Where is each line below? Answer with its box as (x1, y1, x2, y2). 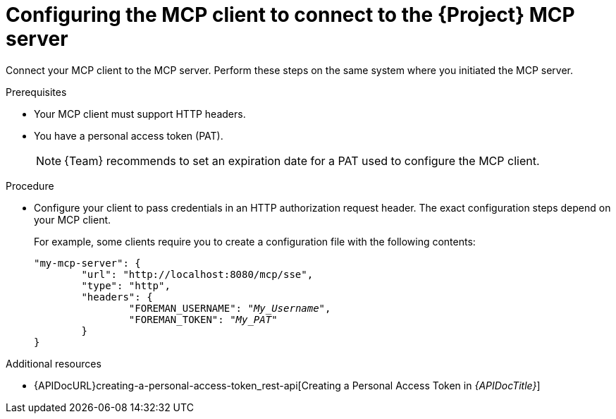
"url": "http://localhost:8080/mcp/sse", (81, 268, 314, 280)
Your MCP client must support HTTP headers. (34, 107, 246, 120)
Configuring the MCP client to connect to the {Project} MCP (6, 3, 575, 27)
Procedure (6, 179, 54, 192)
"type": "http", (81, 279, 171, 291)
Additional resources (6, 357, 101, 370)
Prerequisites (6, 85, 67, 98)
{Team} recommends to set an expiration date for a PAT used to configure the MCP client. (64, 153, 540, 168)
